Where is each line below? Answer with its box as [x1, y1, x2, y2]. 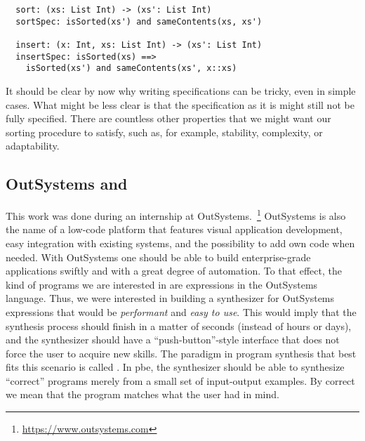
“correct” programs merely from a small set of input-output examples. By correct [6, 373, 355, 388]
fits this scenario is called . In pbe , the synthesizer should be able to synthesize [6, 360, 345, 374]
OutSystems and [6, 173, 128, 195]
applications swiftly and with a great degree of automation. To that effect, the [6, 263, 342, 278]
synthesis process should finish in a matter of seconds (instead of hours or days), [6, 318, 352, 333]
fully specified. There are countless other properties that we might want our [6, 111, 331, 126]
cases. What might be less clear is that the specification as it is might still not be [6, 97, 354, 112]
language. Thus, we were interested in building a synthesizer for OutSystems [6, 291, 335, 305]
